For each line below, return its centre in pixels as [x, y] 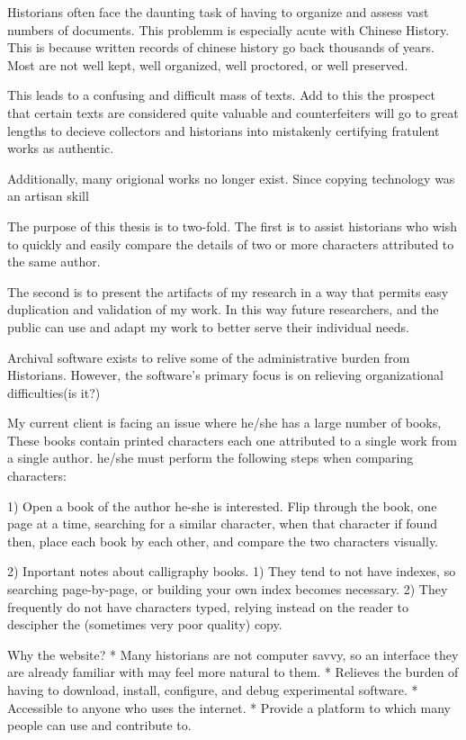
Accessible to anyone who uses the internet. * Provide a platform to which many [229, 707]
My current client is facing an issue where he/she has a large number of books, [224, 423]
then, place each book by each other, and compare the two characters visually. [223, 541]
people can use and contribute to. [99, 725]
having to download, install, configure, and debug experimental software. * [213, 690]
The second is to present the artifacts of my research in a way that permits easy [228, 291]
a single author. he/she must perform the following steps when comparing [211, 458]
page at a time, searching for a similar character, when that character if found [222, 523]
